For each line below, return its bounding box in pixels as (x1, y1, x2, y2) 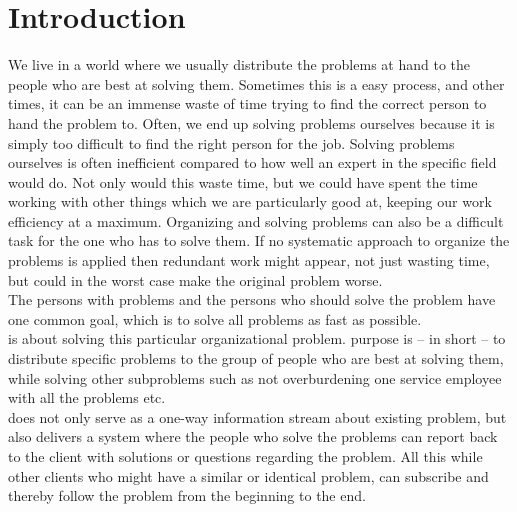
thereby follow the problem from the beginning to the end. (8, 485, 366, 506)
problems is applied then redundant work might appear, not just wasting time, (8, 250, 490, 271)
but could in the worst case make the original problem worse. (8, 269, 383, 290)
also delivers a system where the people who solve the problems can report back (8, 426, 498, 447)
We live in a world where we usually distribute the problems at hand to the (8, 54, 470, 75)
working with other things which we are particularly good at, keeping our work (8, 191, 492, 212)
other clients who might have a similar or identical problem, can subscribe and (8, 465, 489, 486)
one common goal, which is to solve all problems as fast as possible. (8, 308, 422, 329)
